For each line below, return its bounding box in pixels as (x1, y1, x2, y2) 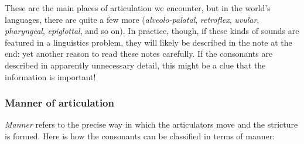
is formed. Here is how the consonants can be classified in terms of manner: (5, 129, 275, 142)
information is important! (5, 70, 96, 83)
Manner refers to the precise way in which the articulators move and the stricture (5, 118, 298, 131)
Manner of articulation (5, 95, 114, 110)
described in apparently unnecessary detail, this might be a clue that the (5, 59, 266, 71)
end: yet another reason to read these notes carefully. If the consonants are (5, 47, 273, 60)
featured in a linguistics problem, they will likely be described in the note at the (5, 36, 292, 48)
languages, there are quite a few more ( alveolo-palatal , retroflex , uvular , (5, 13, 259, 25)
